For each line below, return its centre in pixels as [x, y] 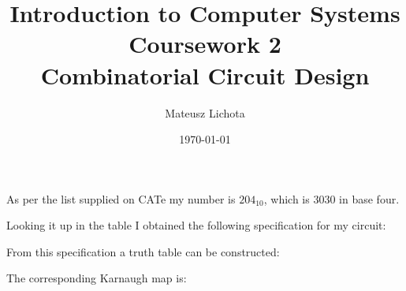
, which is [287, 198]
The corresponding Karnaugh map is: [97, 278]
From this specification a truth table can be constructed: [143, 251]
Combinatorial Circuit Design [205, 75]
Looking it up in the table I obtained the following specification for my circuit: [196, 225]
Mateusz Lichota [205, 112]
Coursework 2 [205, 44]
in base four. [369, 198]
